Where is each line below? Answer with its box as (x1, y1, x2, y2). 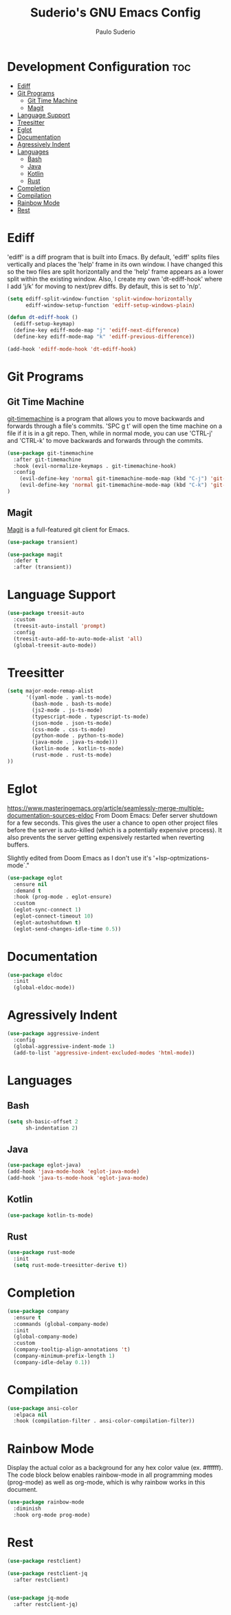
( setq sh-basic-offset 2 (7, 1118, 78, 1125)
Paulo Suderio (96, 28, 135, 36)
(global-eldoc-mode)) (13, 984, 76, 991)
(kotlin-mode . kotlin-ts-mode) (32, 745, 125, 752)
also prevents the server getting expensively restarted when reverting (7, 833, 205, 841)
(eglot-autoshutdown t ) (13, 919, 81, 926)
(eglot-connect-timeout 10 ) (13, 913, 94, 920)
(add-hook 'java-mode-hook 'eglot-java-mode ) (7, 1168, 140, 1175)
